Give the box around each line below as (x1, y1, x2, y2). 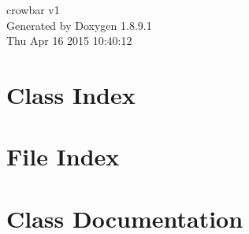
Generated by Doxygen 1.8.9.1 (6, 17, 152, 33)
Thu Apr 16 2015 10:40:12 (6, 32, 132, 49)
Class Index (6, 78, 136, 110)
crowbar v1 (6, 2, 60, 17)
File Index (6, 140, 120, 173)
